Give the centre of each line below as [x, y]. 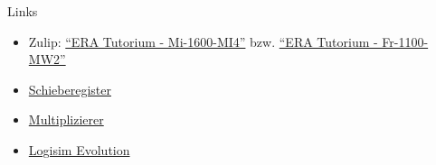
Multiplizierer [66, 119]
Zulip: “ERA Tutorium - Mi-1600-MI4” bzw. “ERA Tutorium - [203, 41]
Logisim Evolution [79, 149]
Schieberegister [70, 89]
